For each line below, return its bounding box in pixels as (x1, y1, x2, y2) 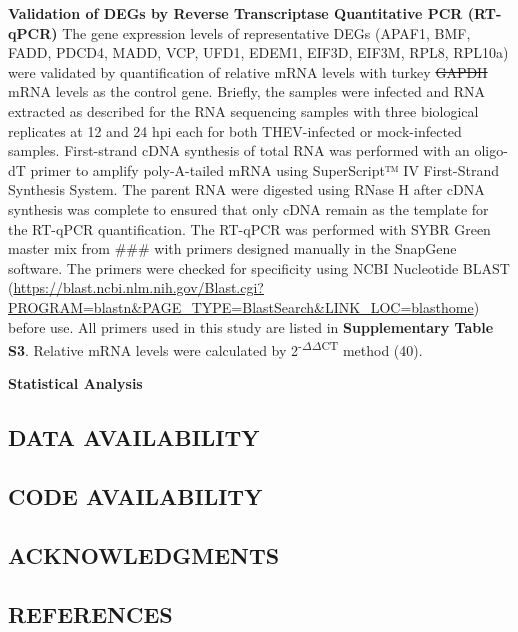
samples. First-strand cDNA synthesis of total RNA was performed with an (8, 140, 470, 161)
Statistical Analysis (8, 373, 143, 394)
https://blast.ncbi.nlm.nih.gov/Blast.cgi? (13, 277, 264, 298)
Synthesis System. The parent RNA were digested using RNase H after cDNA (8, 179, 485, 200)
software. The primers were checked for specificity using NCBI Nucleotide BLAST (8, 257, 510, 278)
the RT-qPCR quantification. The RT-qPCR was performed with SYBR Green (8, 218, 491, 239)
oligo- (474, 140, 508, 161)
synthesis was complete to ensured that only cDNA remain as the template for (8, 198, 489, 219)
